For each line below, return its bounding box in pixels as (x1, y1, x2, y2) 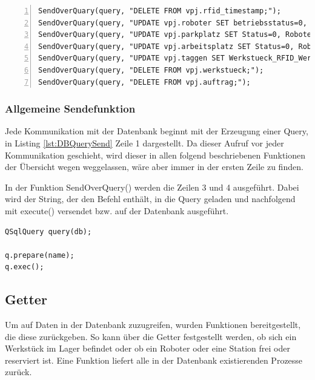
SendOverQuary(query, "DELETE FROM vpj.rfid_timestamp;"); (38, 7, 281, 15)
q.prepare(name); (5, 251, 75, 260)
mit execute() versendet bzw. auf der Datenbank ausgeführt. (5, 204, 229, 217)
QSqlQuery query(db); (5, 227, 92, 236)
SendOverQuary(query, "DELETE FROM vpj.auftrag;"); (38, 77, 251, 87)
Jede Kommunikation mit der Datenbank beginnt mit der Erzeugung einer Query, (5, 125, 308, 137)
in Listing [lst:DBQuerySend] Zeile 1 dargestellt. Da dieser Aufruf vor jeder (5, 136, 284, 149)
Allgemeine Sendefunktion (5, 101, 136, 116)
